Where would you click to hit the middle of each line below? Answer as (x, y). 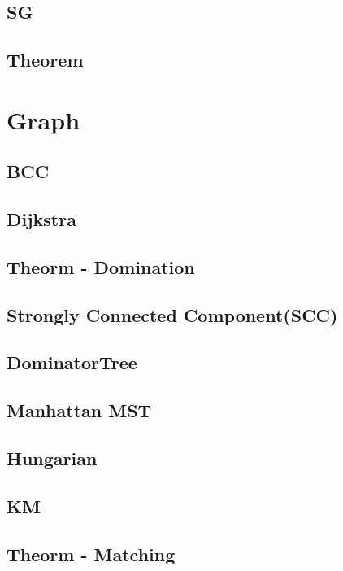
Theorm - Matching (91, 554)
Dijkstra (41, 219)
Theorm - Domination (101, 266)
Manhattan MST (79, 410)
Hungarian (52, 458)
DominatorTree (72, 362)
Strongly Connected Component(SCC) (172, 314)
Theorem (45, 60)
